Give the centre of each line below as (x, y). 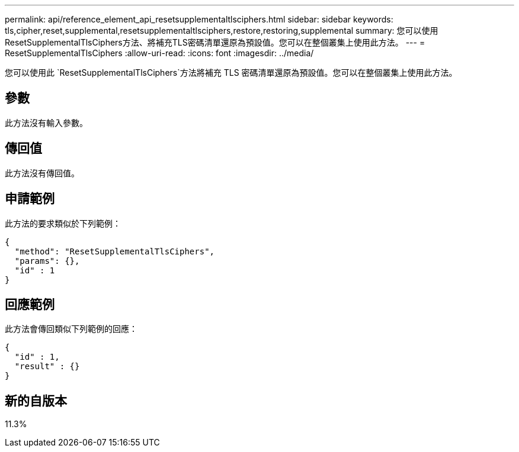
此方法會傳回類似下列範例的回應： (71, 329)
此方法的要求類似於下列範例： (63, 223)
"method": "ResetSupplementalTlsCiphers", (115, 251)
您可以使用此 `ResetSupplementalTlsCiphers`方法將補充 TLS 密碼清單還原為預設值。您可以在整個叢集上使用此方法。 (231, 72)
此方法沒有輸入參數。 (46, 122)
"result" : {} (47, 367)
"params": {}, (47, 261)
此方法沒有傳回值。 (42, 173)
